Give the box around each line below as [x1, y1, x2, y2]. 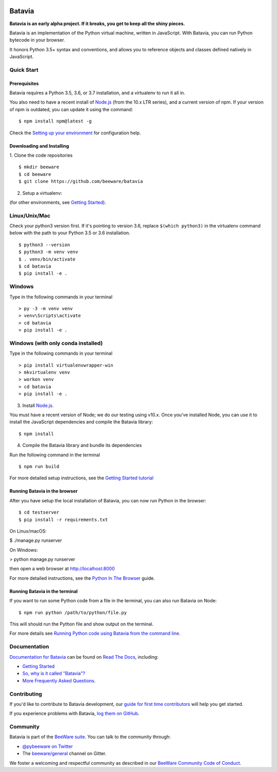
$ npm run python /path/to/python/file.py [18, 610, 127, 615]
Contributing [9, 690, 42, 697]
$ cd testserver [18, 510, 60, 515]
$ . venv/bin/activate [18, 256, 76, 262]
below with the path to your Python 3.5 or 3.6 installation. [9, 230, 130, 236]
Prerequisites [9, 80, 39, 87]
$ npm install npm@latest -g [18, 118, 92, 124]
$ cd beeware [18, 171, 51, 177]
